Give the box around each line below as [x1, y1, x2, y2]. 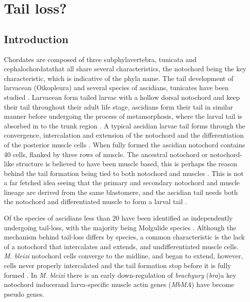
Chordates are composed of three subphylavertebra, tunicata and [4, 54, 197, 64]
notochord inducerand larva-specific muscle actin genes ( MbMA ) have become [4, 279, 234, 289]
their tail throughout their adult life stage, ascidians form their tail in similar [4, 101, 233, 111]
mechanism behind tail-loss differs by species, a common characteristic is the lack [4, 232, 245, 242]
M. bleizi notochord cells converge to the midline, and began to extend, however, [4, 251, 243, 261]
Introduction [4, 31, 69, 46]
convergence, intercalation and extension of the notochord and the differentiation [4, 130, 244, 140]
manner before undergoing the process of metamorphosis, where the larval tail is [4, 111, 242, 121]
